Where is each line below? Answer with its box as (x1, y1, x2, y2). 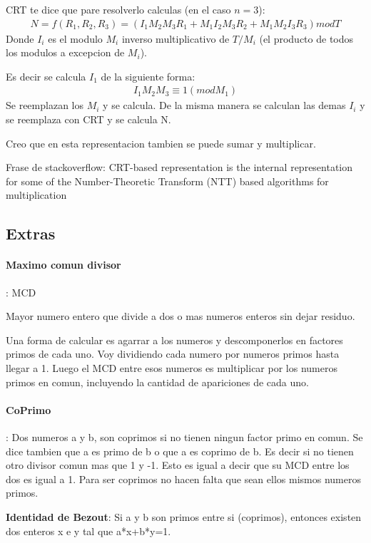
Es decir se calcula (6, 68, 86, 83)
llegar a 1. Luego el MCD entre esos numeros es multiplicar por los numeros (6, 360, 337, 375)
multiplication (6, 187, 67, 202)
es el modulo (48, 31, 103, 46)
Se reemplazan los (6, 98, 83, 113)
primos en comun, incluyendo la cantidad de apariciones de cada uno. (6, 374, 309, 389)
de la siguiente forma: (101, 68, 195, 83)
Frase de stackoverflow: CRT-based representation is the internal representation (6, 160, 353, 175)
